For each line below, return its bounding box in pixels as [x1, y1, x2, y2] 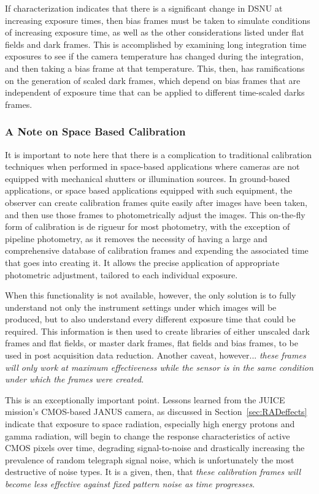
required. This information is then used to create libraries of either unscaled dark [5, 324, 310, 337]
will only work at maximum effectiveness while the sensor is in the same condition [5, 360, 313, 373]
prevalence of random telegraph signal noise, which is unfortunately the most [5, 453, 294, 466]
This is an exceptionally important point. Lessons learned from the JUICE [5, 393, 285, 406]
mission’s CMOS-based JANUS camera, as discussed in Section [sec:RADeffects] [5, 405, 307, 418]
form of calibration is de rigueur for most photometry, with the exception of [5, 220, 290, 233]
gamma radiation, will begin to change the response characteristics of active [5, 429, 290, 442]
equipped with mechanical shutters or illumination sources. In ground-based [5, 172, 290, 184]
